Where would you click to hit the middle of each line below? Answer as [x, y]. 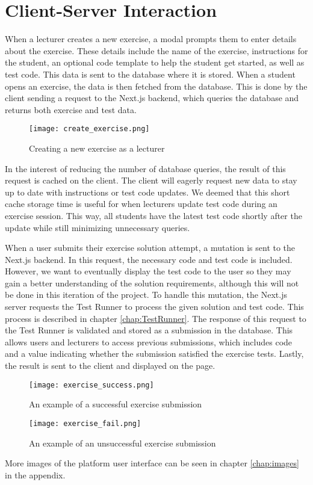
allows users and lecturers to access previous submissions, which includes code [149, 341]
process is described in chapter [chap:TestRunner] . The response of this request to [156, 318]
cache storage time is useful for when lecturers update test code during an [141, 204]
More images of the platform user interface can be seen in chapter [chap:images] [152, 463]
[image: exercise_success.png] [91, 385]
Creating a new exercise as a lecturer [97, 148]
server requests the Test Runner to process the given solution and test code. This [154, 307]
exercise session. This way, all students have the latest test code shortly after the [153, 215]
